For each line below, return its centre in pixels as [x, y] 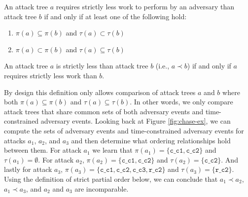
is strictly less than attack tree [102, 66]
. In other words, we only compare [181, 102]
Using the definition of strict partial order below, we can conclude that [111, 179]
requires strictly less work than [51, 75]
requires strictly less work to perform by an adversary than [145, 6]
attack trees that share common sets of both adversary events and [104, 111]
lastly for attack [28, 169]
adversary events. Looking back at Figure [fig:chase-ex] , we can [136, 121]
